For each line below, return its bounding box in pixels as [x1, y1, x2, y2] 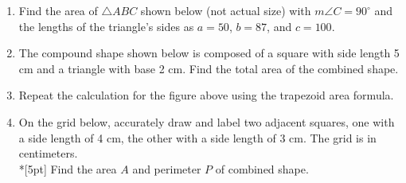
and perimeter [132, 160, 201, 177]
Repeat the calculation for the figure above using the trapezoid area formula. [18, 87, 394, 103]
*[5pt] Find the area [18, 160, 117, 177]
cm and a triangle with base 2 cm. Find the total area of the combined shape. [18, 60, 399, 76]
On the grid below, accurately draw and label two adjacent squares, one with [18, 113, 395, 130]
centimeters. [18, 145, 78, 162]
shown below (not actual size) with [140, 2, 311, 18]
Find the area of [18, 2, 98, 18]
